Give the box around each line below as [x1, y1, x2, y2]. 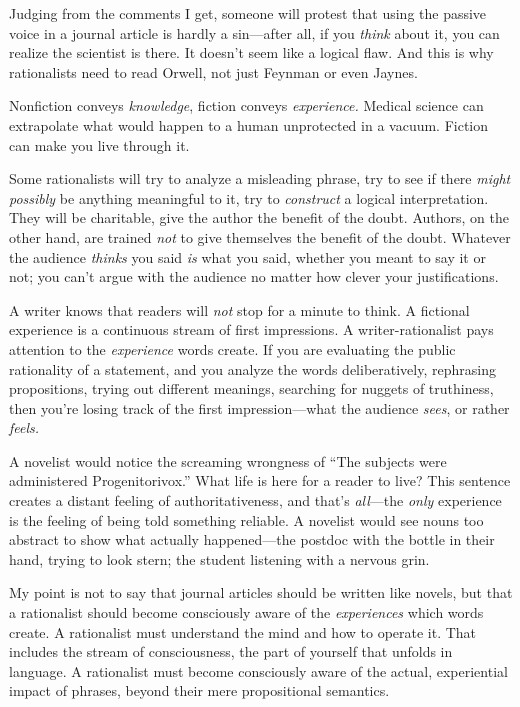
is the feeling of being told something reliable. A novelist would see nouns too [9, 509, 484, 530]
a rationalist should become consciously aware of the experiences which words [9, 602, 484, 623]
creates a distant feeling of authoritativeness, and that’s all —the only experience [9, 490, 502, 511]
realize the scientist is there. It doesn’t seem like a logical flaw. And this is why [9, 42, 494, 63]
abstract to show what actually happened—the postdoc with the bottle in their [9, 529, 495, 550]
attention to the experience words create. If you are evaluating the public [9, 338, 456, 359]
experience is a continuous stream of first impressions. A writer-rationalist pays [9, 319, 494, 340]
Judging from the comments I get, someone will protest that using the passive [9, 3, 487, 23]
